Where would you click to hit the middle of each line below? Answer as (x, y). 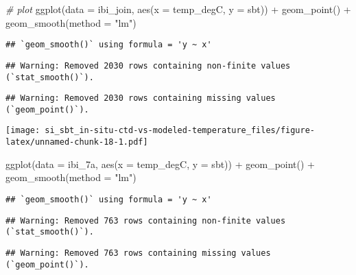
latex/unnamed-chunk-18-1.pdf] (77, 142)
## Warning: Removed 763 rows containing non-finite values (146, 220)
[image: (23, 131)
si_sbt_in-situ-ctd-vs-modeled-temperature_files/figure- (180, 131)
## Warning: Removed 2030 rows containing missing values (141, 98)
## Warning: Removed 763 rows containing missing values (138, 253)
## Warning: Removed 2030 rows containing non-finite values (148, 65)
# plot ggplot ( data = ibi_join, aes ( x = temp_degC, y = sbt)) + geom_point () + (178, 9)
